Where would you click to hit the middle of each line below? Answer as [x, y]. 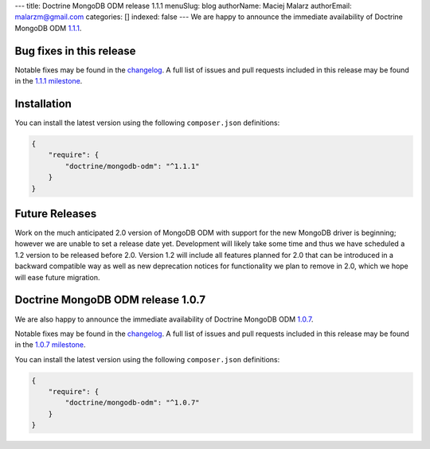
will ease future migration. [57, 277]
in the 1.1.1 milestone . [49, 81]
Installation [43, 103]
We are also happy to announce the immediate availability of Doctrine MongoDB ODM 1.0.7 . [164, 319]
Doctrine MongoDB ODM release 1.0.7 [110, 300]
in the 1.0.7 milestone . [51, 345]
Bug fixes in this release [75, 51]
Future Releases [56, 214]
